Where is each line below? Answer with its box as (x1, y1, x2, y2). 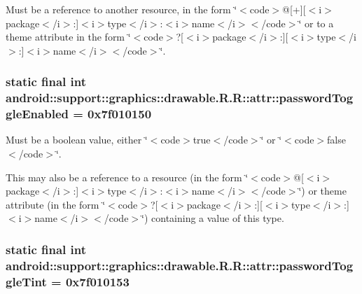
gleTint (6, 272, 47, 290)
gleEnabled (6, 105, 69, 122)
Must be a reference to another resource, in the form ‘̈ (6, 2, 237, 16)
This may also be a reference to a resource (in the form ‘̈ (6, 169, 249, 184)
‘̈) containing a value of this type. (141, 211, 284, 225)
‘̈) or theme (298, 183, 347, 198)
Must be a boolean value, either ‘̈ (6, 132, 148, 147)
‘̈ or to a (298, 15, 334, 30)
